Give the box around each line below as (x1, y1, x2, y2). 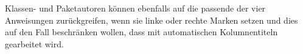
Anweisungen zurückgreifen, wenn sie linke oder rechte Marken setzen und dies (5, 13, 298, 26)
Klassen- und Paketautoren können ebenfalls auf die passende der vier (5, 2, 266, 14)
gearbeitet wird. (5, 37, 64, 50)
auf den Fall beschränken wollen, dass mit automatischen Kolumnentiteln (5, 25, 278, 38)
